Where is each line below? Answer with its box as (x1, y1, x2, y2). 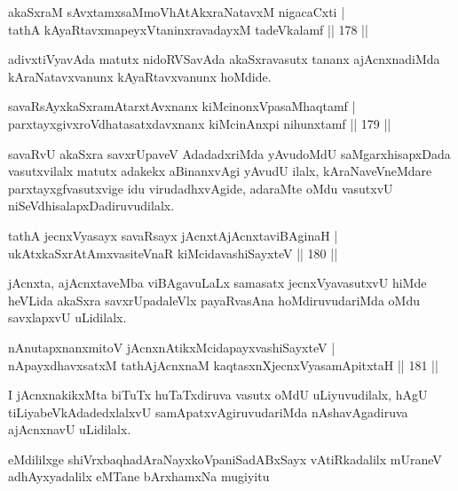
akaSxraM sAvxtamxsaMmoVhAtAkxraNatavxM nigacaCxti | (8, 3, 345, 20)
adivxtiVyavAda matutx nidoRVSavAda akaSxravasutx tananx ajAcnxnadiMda (8, 50, 440, 68)
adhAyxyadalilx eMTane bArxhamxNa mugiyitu (8, 467, 270, 486)
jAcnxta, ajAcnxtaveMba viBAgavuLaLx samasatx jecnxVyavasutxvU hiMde (8, 273, 427, 292)
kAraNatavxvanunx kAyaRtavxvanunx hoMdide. (8, 67, 272, 85)
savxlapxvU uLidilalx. (8, 308, 127, 327)
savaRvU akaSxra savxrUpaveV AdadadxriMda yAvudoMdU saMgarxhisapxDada (8, 144, 451, 162)
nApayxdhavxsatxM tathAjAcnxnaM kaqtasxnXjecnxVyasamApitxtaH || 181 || (8, 355, 438, 374)
